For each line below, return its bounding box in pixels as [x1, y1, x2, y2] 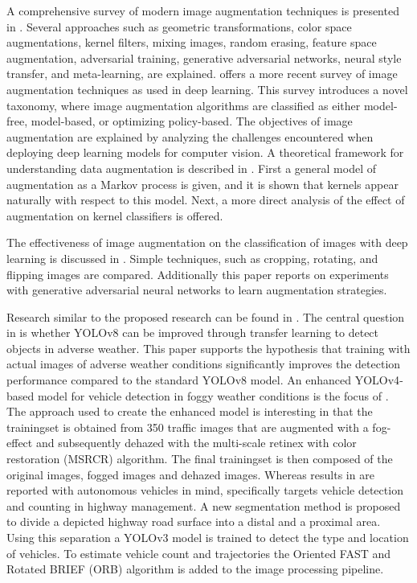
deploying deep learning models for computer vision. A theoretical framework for [6, 144, 404, 161]
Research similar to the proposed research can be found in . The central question [6, 308, 405, 325]
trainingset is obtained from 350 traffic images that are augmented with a [6, 418, 369, 435]
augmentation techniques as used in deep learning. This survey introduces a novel [6, 80, 408, 97]
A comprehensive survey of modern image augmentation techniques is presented [6, 2, 399, 18]
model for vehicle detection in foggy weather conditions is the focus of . [37, 387, 389, 404]
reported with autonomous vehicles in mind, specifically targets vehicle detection [6, 482, 403, 499]
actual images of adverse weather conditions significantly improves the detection [6, 355, 401, 372]
